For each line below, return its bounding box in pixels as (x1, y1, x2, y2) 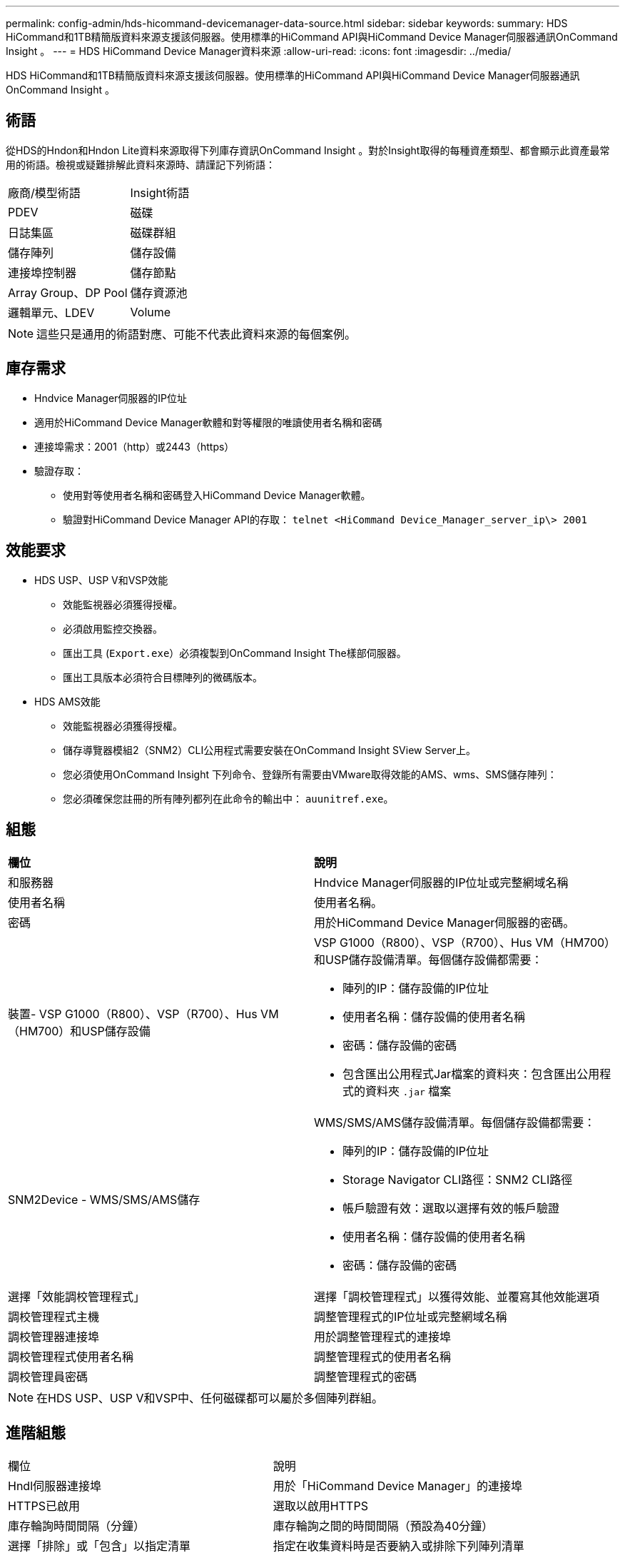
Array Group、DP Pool (8, 285, 128, 300)
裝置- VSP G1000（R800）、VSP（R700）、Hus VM (8, 1007, 279, 1022)
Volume (130, 304, 171, 319)
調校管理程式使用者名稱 (8, 1350, 134, 1364)
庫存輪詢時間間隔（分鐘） (8, 1519, 146, 1534)
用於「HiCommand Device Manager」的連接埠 (273, 1479, 523, 1494)
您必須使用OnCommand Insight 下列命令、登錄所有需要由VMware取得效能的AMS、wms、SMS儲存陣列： (63, 768, 557, 780)
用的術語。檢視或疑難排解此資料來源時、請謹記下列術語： (6, 158, 275, 171)
